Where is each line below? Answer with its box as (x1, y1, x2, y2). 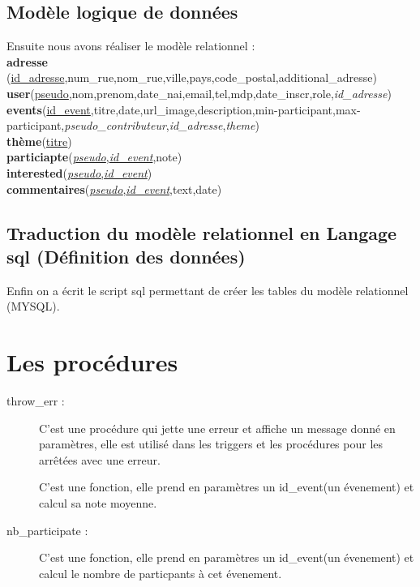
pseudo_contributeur (64, 117, 166, 134)
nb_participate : (6, 521, 88, 538)
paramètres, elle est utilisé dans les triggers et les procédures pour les (39, 435, 384, 452)
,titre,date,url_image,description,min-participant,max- (90, 101, 361, 118)
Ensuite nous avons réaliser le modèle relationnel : (6, 37, 255, 54)
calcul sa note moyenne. (39, 495, 157, 512)
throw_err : (6, 392, 65, 409)
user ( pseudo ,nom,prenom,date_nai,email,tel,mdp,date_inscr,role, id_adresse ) (6, 84, 392, 101)
